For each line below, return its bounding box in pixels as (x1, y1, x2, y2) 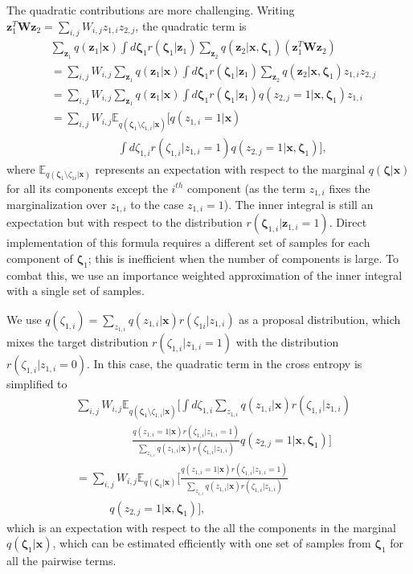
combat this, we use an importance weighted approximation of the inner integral (6, 266, 403, 283)
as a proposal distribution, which (239, 311, 401, 328)
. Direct (329, 214, 367, 231)
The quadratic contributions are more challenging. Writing (6, 2, 295, 18)
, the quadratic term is (135, 17, 247, 34)
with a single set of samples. (6, 282, 145, 299)
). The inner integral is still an (223, 195, 374, 212)
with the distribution (235, 334, 339, 351)
